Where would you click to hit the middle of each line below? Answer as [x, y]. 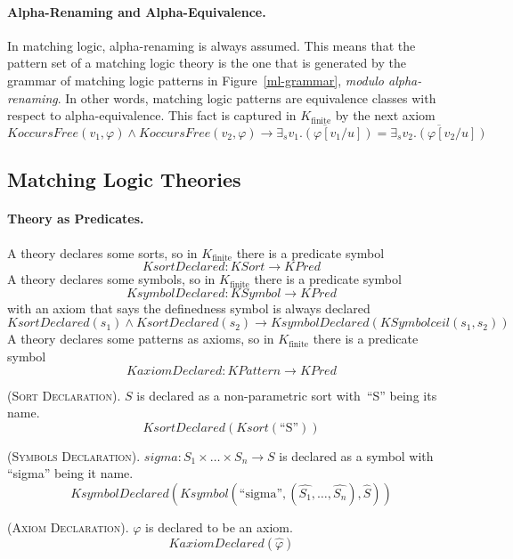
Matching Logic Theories [124, 179]
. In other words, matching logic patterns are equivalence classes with [247, 97]
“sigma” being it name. [70, 473]
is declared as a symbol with [356, 455]
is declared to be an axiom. [219, 527]
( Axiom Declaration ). [68, 527]
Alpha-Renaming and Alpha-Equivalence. [137, 11]
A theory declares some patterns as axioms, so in [141, 339]
